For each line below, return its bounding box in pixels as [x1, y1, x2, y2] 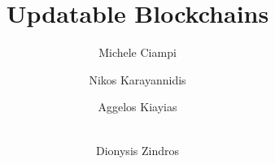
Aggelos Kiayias [98, 98, 177, 115]
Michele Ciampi [98, 44, 177, 61]
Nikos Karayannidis [89, 71, 186, 88]
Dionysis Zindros [96, 141, 179, 158]
